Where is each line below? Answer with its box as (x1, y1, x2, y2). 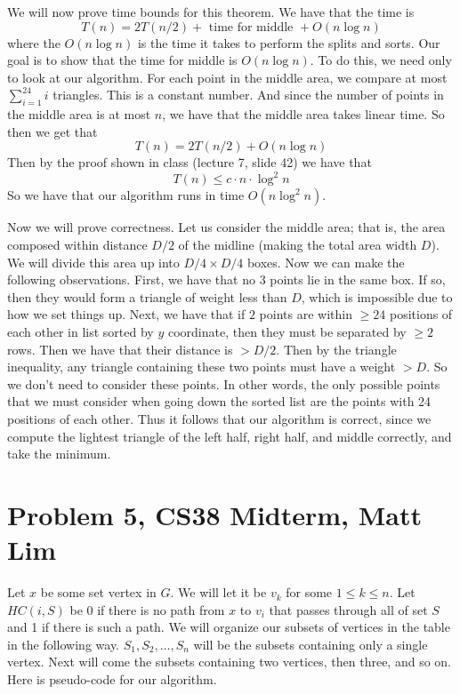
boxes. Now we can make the (246, 252, 405, 271)
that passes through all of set (269, 600, 428, 618)
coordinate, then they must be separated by (167, 323, 407, 341)
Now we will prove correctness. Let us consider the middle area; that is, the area (7, 218, 446, 236)
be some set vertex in (40, 583, 157, 602)
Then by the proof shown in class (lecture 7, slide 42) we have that (7, 153, 372, 172)
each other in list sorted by (7, 323, 154, 341)
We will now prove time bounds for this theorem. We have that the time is (7, 3, 415, 20)
